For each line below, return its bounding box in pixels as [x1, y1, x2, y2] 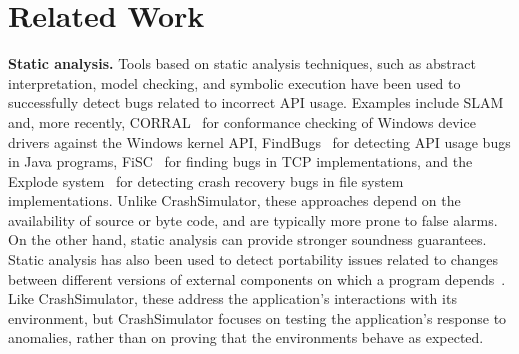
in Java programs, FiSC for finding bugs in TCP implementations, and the [8, 151, 473, 172]
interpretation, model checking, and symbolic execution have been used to [8, 72, 461, 93]
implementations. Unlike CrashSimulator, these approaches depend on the [8, 190, 461, 211]
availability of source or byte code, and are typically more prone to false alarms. [8, 209, 498, 230]
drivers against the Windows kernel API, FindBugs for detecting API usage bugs [8, 131, 511, 152]
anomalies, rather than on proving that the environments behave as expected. [8, 327, 484, 348]
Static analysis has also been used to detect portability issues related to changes [8, 249, 498, 270]
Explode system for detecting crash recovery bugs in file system [8, 170, 404, 191]
